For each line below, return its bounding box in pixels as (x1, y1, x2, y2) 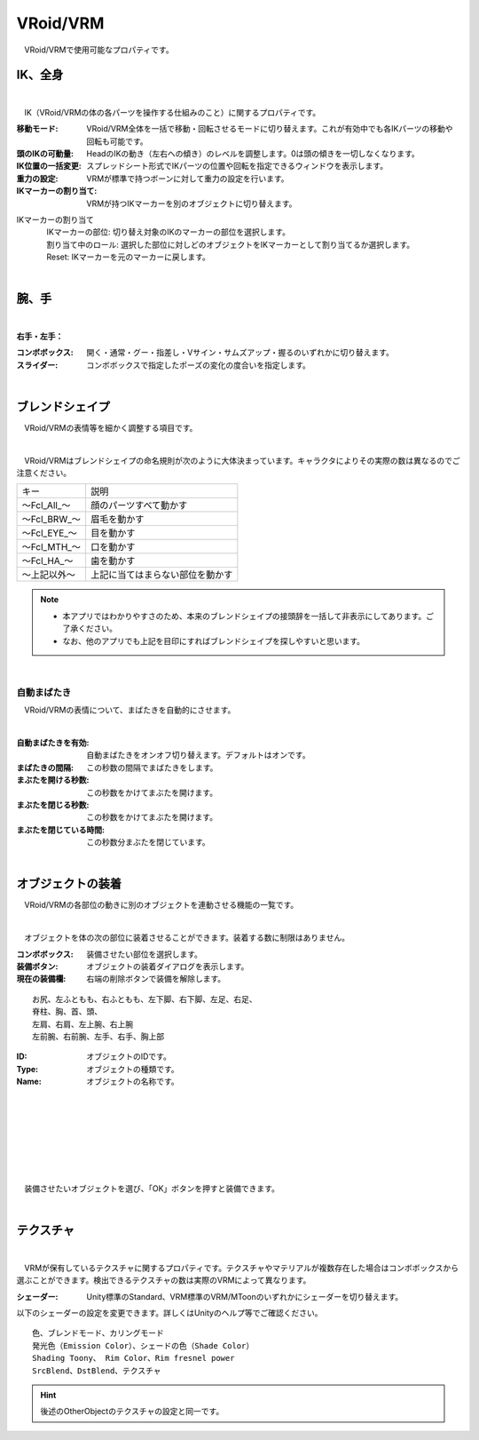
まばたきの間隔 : (16, 762, 75, 773)
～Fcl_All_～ (21, 499, 71, 512)
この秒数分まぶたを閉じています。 (86, 837, 210, 847)
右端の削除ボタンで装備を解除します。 (86, 974, 226, 984)
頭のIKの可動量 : (16, 148, 75, 159)
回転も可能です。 (86, 136, 148, 147)
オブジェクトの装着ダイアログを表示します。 (86, 960, 249, 972)
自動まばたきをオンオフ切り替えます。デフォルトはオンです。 (86, 750, 310, 760)
